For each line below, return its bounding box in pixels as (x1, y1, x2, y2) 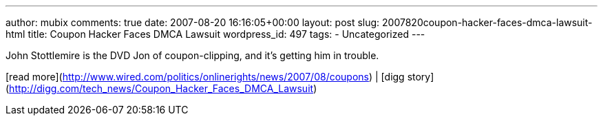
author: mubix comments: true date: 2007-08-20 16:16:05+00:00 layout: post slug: (6, 16, 380, 28)
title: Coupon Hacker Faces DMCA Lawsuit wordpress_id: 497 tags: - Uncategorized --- (28, 28, 425, 40)
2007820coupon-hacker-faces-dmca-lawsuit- (382, 16, 593, 28)
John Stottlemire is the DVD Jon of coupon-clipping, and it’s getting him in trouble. (6, 49, 379, 61)
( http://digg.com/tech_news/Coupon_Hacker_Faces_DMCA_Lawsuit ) (6, 82, 317, 94)
